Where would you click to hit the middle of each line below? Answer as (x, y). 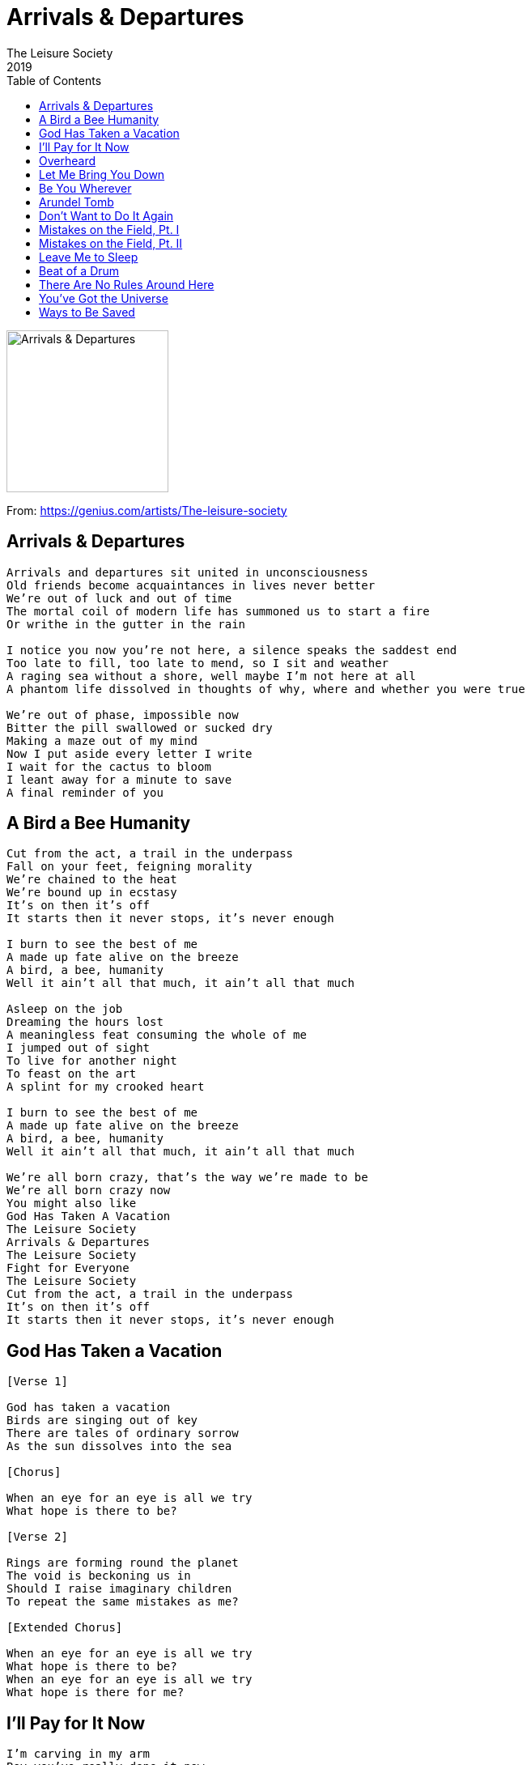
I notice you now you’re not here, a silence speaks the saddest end (232, 650)
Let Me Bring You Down (102, 174)
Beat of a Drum (79, 270)
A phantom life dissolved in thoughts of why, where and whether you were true (266, 689)
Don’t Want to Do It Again (106, 215)
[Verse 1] (37, 1382)
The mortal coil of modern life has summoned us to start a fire (218, 611)
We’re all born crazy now (89, 1191)
